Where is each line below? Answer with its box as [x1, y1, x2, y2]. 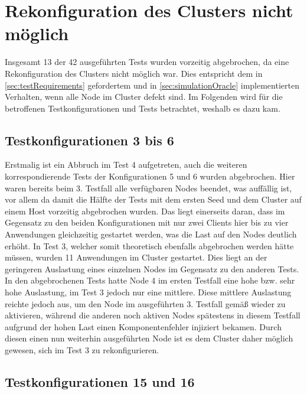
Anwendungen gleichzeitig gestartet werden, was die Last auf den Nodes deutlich [5, 228, 297, 240]
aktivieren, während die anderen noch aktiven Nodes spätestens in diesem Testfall [5, 309, 301, 321]
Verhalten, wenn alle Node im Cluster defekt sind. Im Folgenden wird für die [5, 90, 283, 103]
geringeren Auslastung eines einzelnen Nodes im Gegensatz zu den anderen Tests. [5, 262, 299, 275]
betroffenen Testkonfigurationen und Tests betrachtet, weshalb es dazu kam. [5, 102, 280, 114]
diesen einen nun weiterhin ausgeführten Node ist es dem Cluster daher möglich [5, 332, 293, 344]
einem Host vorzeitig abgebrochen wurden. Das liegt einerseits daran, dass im [5, 204, 285, 217]
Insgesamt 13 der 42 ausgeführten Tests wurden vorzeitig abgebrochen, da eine [5, 56, 289, 68]
